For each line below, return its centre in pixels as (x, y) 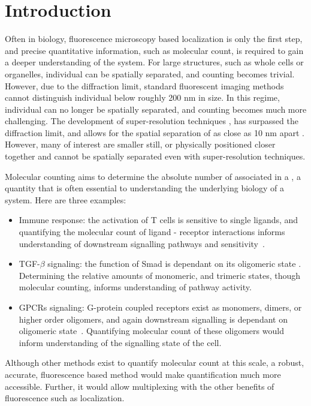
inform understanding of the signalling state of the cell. (120, 342)
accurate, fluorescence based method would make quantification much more (143, 374)
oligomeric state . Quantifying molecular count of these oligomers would (151, 331)
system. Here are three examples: (66, 199)
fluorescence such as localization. (65, 398)
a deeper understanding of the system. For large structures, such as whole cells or (154, 62)
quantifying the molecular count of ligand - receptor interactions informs (152, 232)
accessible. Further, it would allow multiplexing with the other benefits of (140, 386)
